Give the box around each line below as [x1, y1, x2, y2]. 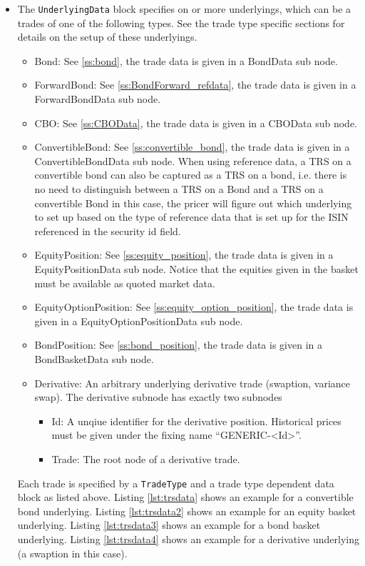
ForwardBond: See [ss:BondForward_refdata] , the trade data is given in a [34, 77, 356, 92]
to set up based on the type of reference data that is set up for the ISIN [34, 209, 349, 224]
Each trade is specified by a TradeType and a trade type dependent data [17, 475, 334, 490]
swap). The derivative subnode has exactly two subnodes [34, 389, 282, 404]
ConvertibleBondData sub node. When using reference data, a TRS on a [34, 153, 351, 168]
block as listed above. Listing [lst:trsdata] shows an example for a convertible [17, 490, 354, 505]
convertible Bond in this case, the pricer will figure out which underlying [34, 195, 352, 210]
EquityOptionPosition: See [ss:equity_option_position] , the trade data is [34, 299, 354, 314]
